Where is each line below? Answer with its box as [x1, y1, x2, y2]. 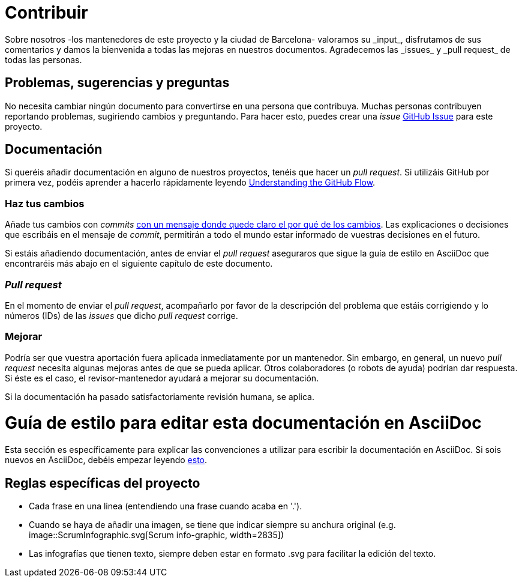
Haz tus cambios [5, 197, 85, 210]
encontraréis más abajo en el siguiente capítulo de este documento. [5, 258, 273, 269]
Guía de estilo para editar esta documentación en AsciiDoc [5, 413, 482, 434]
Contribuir [5, 2, 88, 23]
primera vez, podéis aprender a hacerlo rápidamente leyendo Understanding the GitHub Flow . [5, 177, 376, 188]
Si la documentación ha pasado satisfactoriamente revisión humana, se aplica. [5, 391, 315, 402]
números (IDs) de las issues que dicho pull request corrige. [5, 310, 238, 321]
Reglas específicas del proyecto [5, 475, 200, 491]
